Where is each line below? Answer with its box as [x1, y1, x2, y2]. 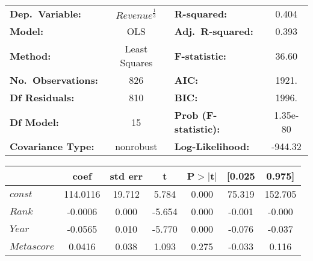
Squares [120, 55, 153, 69]
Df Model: [10, 115, 59, 129]
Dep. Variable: [10, 7, 81, 20]
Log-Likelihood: [174, 139, 250, 153]
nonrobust [115, 139, 158, 153]
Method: [10, 48, 51, 63]
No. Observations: [10, 73, 98, 87]
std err [110, 169, 143, 183]
